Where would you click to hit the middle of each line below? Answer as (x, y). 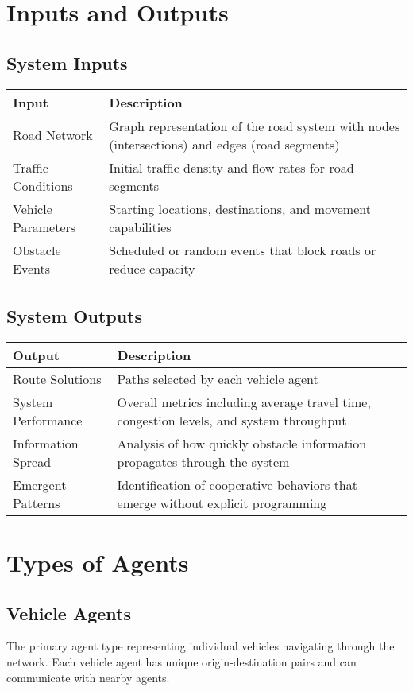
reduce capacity (152, 268)
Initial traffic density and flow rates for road (232, 167)
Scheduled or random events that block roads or (243, 250)
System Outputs (75, 315)
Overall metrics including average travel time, (244, 402)
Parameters (44, 227)
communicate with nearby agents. (88, 677)
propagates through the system (203, 461)
